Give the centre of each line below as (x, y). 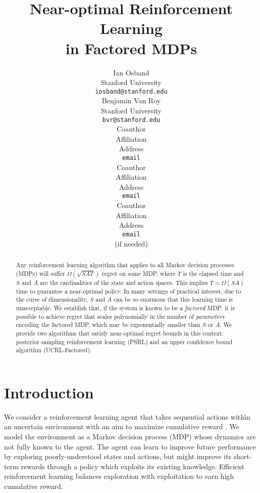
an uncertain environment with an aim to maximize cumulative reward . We (122, 426)
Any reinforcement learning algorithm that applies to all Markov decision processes (125, 264)
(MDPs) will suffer (40, 273)
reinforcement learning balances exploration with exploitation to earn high (119, 476)
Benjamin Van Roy (131, 100)
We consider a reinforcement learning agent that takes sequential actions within (127, 416)
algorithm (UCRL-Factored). (54, 350)
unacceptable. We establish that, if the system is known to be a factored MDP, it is (125, 307)
